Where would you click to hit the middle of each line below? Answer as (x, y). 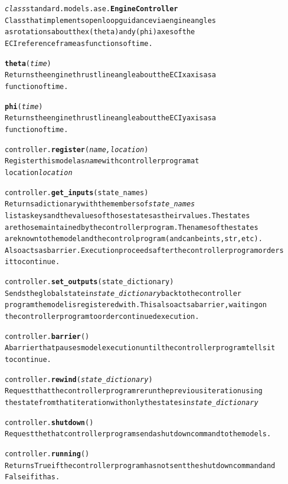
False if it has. (32, 477)
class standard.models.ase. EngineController (91, 9)
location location (39, 172)
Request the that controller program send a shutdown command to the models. (138, 434)
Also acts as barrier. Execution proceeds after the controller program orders (144, 250)
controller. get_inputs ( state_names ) (77, 192)
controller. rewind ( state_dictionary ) (79, 379)
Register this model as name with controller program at (102, 161)
